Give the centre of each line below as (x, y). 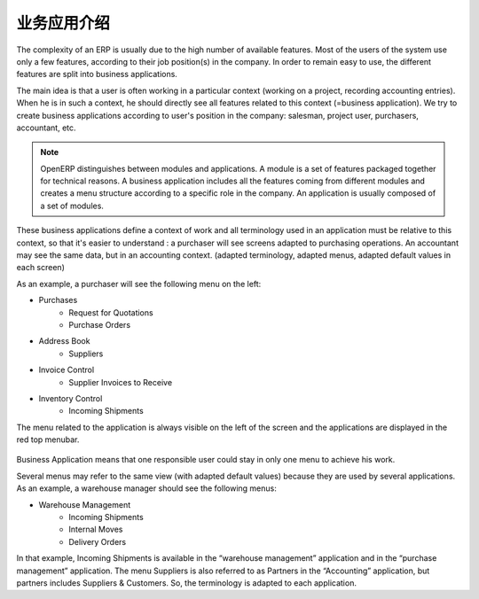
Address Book (64, 341)
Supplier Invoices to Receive (121, 382)
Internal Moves (96, 529)
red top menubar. (48, 440)
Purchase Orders (100, 324)
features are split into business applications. (97, 74)
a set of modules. (72, 206)
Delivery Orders (98, 541)
